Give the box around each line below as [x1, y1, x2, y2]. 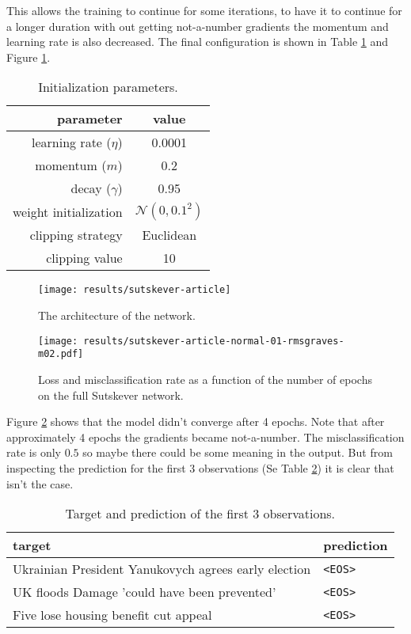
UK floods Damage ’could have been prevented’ [13, 583, 276, 602]
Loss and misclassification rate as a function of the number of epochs [38, 370, 372, 387]
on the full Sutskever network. [38, 386, 184, 403]
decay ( [70, 179, 112, 198]
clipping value [46, 249, 123, 268]
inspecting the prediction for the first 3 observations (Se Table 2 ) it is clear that [6, 459, 394, 476]
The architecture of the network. [38, 307, 196, 324]
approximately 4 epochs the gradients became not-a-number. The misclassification [6, 428, 405, 445]
